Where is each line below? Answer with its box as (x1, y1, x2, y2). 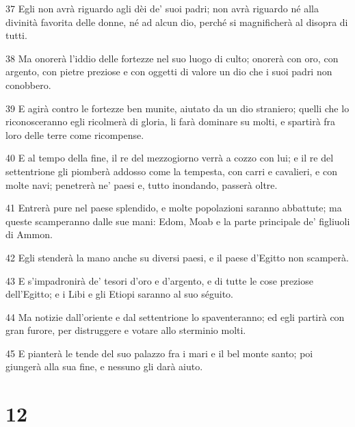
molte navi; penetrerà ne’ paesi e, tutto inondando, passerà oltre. (5, 177, 278, 192)
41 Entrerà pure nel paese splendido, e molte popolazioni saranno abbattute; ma (5, 200, 342, 215)
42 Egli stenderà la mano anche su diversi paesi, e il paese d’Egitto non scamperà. (5, 250, 349, 264)
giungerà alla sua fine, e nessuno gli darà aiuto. (5, 359, 203, 374)
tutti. (5, 28, 27, 42)
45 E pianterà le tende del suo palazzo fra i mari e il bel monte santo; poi (5, 346, 313, 360)
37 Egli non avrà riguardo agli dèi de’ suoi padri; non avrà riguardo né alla (5, 1, 319, 15)
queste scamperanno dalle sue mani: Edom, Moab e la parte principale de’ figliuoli (5, 213, 350, 228)
